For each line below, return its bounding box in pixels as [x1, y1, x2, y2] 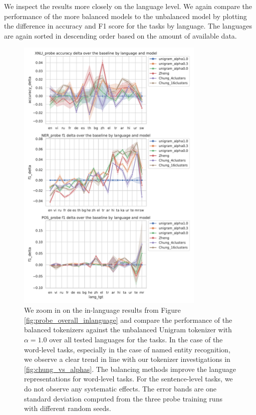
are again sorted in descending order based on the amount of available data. [4, 30, 237, 41]
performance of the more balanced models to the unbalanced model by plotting [4, 11, 247, 21]
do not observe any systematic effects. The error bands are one [24, 383, 216, 393]
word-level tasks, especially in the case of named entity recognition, [24, 344, 230, 354]
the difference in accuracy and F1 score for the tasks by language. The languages [4, 21, 252, 31]
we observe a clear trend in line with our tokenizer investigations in [24, 354, 230, 364]
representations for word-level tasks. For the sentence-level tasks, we [24, 373, 233, 384]
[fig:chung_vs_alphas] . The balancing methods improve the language [24, 363, 236, 374]
